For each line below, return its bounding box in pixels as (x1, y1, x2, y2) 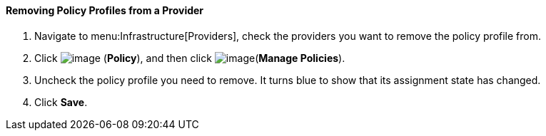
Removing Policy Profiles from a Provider (6, 4, 204, 16)
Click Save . (34, 95, 88, 108)
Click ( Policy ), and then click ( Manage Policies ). (34, 51, 345, 64)
